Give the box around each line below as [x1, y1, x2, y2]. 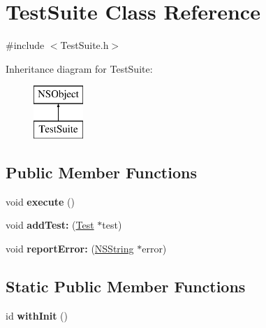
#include [6, 38, 45, 52]
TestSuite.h [60, 38, 109, 52]
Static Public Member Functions [6, 275, 246, 297]
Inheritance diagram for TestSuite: [6, 61, 153, 76]
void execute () [6, 194, 75, 208]
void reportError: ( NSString [6, 241, 134, 255]
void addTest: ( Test [6, 218, 94, 232]
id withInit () [6, 308, 68, 322]
